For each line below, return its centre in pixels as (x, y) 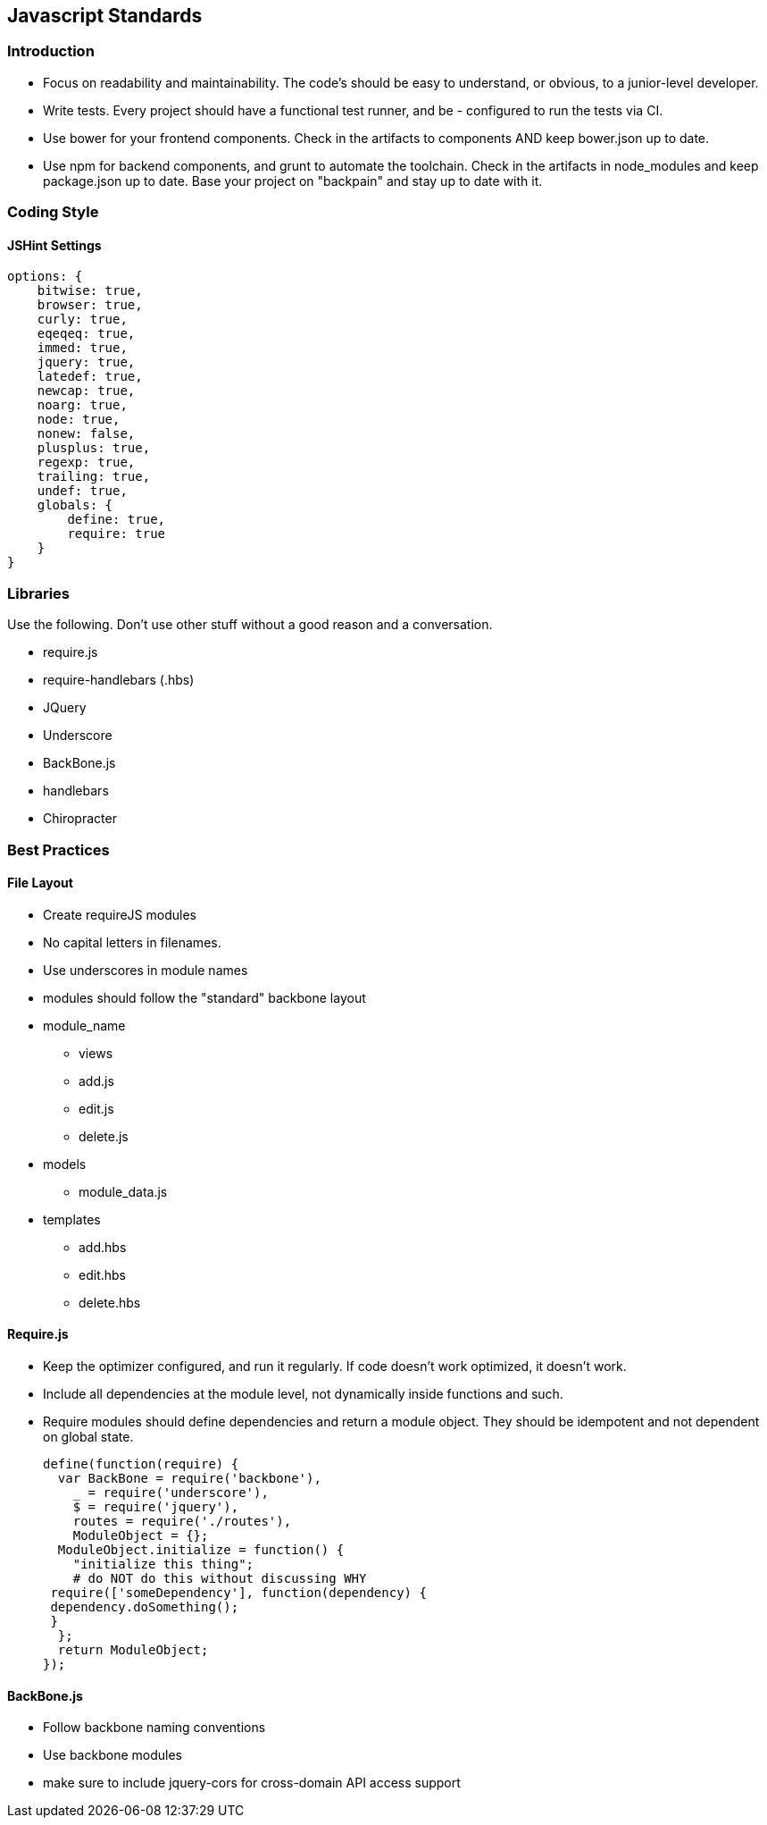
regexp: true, (86, 463)
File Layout (40, 883)
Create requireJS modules (120, 914)
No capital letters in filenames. (132, 942)
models (65, 1164)
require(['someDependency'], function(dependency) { (238, 1592)
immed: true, (82, 348)
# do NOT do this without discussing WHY (220, 1578)
